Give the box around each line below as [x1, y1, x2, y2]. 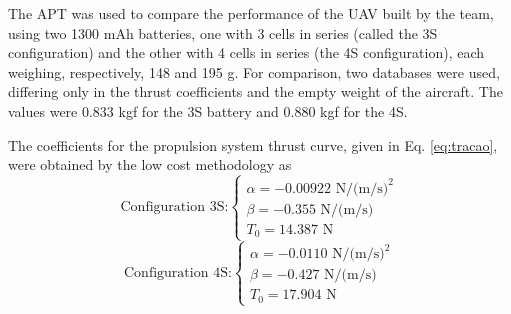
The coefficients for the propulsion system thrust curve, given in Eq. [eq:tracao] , [8, 134, 498, 155]
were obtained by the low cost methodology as [8, 154, 292, 175]
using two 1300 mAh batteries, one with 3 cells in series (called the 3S [8, 22, 438, 43]
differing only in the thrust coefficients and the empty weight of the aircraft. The [8, 81, 503, 102]
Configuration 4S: [124, 265, 232, 280]
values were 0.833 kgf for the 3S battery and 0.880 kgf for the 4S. [8, 100, 408, 121]
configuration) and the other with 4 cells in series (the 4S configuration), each [8, 42, 485, 63]
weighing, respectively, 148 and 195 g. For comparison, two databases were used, [8, 61, 500, 82]
